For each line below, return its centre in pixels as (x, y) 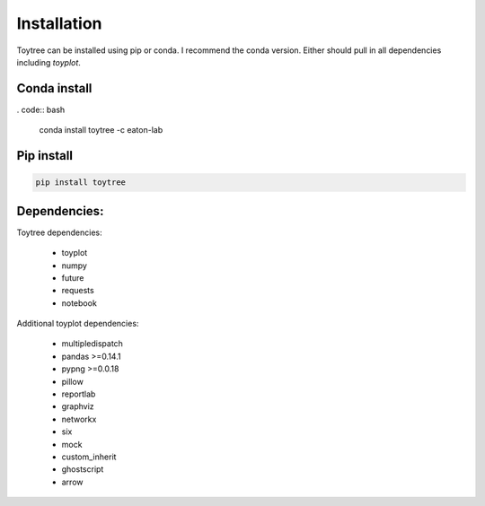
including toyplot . (48, 62)
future (73, 277)
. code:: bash (41, 109)
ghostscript (83, 469)
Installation (59, 23)
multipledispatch (92, 344)
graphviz (78, 406)
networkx (79, 419)
